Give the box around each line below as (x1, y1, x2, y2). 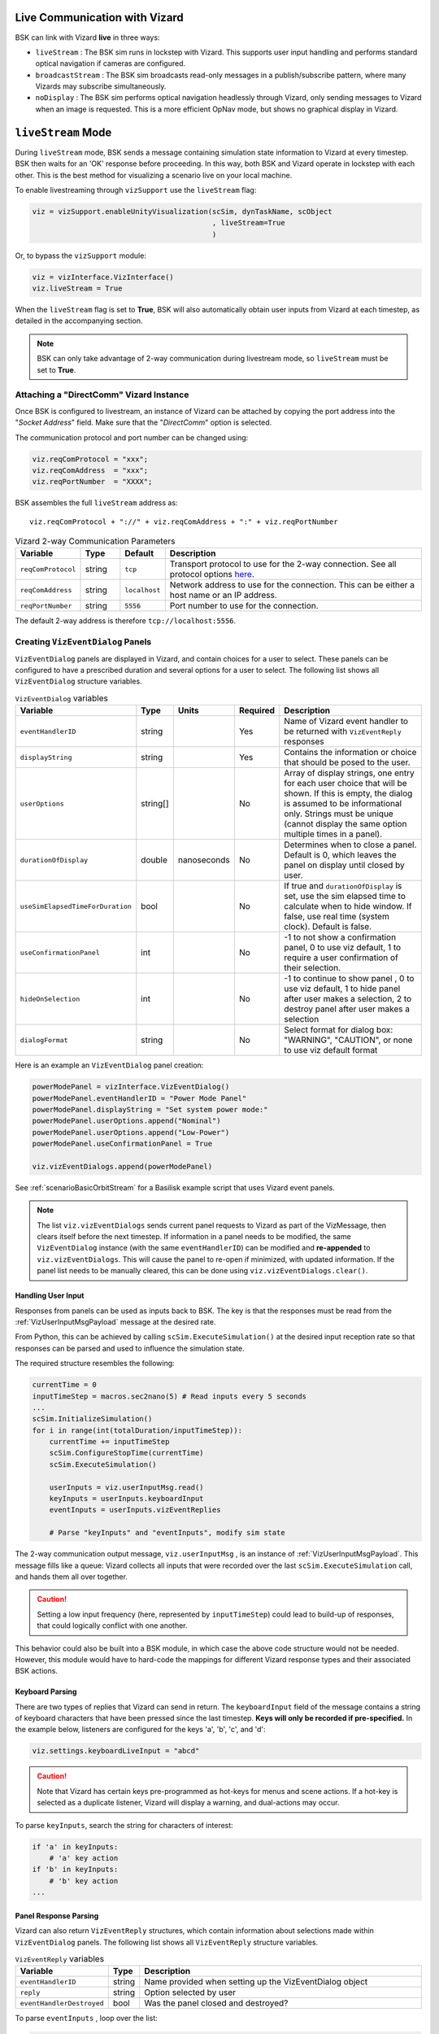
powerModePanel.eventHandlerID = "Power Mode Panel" (32, 1093, 247, 1102)
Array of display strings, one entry (284, 767, 415, 779)
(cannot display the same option (284, 818, 407, 830)
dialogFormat (20, 1036, 68, 1045)
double (141, 854, 168, 866)
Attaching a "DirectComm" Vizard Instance (15, 389, 189, 400)
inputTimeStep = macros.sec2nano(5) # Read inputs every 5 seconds (32, 1391, 307, 1401)
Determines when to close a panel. (284, 839, 417, 850)
